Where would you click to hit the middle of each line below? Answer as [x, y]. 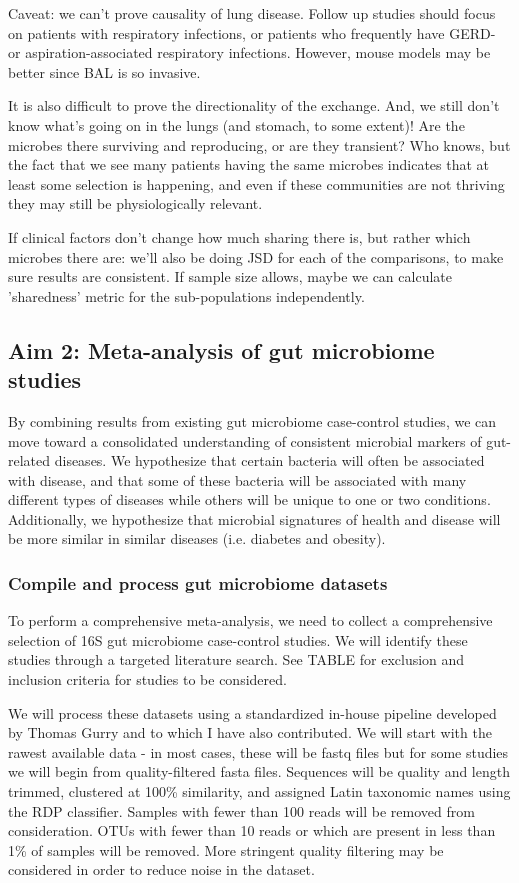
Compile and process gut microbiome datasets [198, 582]
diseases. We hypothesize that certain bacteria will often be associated [269, 460]
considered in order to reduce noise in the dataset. [161, 869]
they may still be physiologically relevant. [135, 203]
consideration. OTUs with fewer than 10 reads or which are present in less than [252, 830]
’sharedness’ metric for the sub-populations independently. [186, 295]
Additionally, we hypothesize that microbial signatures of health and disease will [254, 518]
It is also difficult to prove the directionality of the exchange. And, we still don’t [254, 105]
